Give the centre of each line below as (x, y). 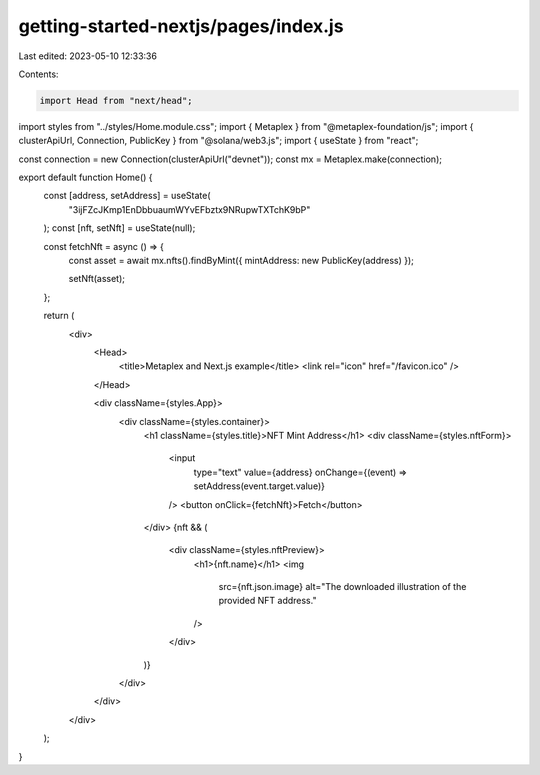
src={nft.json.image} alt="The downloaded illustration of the (342, 587)
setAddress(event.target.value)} (259, 486)
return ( (59, 316)
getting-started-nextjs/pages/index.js (181, 26)
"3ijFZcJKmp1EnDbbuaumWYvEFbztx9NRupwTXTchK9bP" (189, 209)
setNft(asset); (96, 279)
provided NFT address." (267, 601)
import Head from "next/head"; (116, 100)
